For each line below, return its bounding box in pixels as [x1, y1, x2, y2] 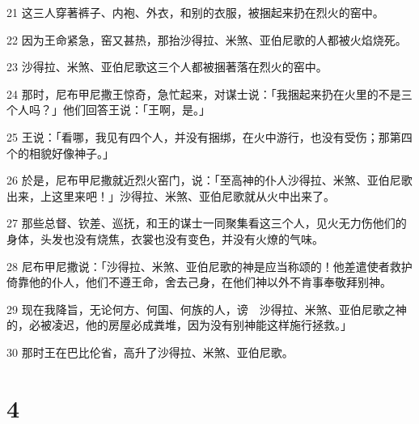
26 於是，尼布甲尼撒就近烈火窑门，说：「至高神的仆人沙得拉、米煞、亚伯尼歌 [6, 172, 413, 189]
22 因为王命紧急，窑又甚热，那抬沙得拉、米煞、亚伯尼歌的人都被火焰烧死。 [6, 31, 407, 48]
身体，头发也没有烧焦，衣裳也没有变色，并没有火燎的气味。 [6, 230, 324, 247]
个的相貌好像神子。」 [6, 144, 114, 161]
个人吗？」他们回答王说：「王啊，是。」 [6, 101, 210, 118]
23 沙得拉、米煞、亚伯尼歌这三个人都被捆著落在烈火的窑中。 [6, 58, 328, 75]
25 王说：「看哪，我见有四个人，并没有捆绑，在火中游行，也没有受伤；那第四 [6, 128, 413, 145]
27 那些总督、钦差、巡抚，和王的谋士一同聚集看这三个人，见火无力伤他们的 [6, 214, 407, 231]
